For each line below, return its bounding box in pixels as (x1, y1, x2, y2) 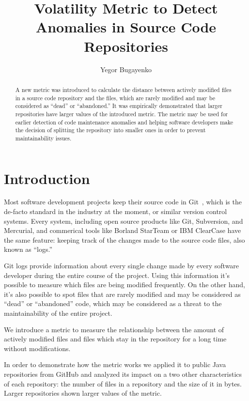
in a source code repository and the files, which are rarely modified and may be (15, 93, 216, 102)
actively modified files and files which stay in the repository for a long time (4, 334, 227, 344)
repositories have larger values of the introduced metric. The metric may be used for (15, 109, 228, 118)
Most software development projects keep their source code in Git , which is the (4, 197, 242, 207)
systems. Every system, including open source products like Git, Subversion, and (4, 216, 243, 226)
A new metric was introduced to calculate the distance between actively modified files (15, 85, 232, 93)
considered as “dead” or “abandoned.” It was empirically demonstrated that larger (15, 102, 222, 110)
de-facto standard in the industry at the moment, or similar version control (4, 206, 227, 216)
